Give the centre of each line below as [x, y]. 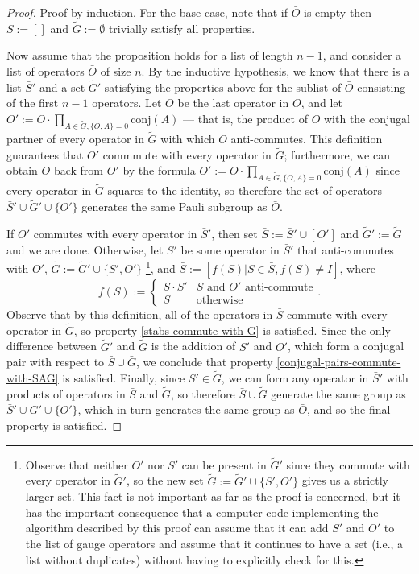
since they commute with [348, 464]
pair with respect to [56, 362]
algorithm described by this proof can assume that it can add [177, 528]
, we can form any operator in [295, 377]
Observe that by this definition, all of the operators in [140, 314]
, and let [322, 103]
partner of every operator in [75, 139]
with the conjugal [367, 118]
